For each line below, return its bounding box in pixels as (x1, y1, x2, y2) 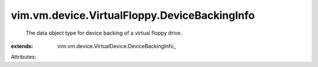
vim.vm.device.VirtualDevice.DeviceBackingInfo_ (57, 42, 176, 49)
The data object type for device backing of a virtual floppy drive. (25, 29, 183, 36)
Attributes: (11, 53, 37, 61)
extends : (11, 42, 34, 49)
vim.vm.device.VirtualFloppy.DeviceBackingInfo (11, 9, 255, 22)
